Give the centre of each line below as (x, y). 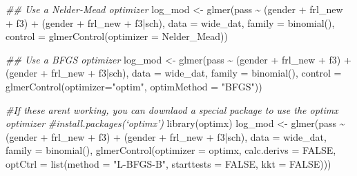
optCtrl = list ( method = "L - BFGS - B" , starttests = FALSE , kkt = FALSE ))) (168, 163)
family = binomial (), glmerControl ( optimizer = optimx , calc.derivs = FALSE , (171, 150)
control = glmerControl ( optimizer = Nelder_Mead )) (117, 36)
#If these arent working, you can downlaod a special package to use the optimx (172, 109)
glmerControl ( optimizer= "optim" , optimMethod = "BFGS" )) (134, 86)
